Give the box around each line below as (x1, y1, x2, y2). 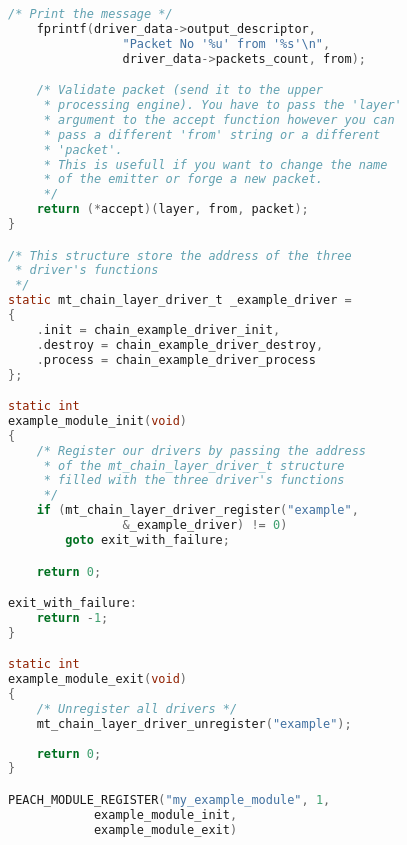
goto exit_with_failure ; (65, 532, 230, 547)
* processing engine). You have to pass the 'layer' (43, 98, 402, 113)
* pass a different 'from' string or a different (43, 127, 381, 142)
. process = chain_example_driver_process (36, 352, 316, 367)
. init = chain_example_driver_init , (36, 322, 281, 337)
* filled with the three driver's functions (43, 473, 345, 488)
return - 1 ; (36, 610, 109, 625)
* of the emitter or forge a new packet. (43, 172, 323, 187)
